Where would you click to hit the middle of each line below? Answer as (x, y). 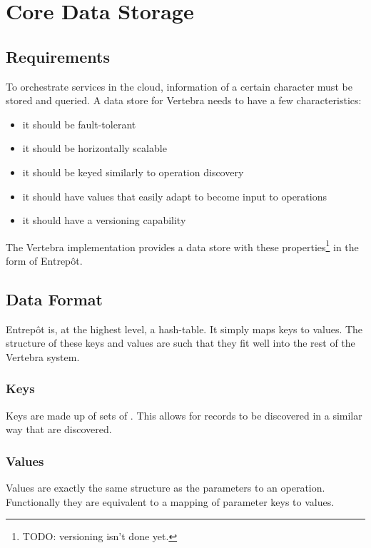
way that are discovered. (59, 429)
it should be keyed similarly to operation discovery (133, 172)
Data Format (54, 299)
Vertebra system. (43, 356)
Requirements (58, 56)
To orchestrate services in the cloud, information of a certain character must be (179, 86)
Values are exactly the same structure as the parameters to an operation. (166, 488)
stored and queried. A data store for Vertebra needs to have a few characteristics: (184, 100)
